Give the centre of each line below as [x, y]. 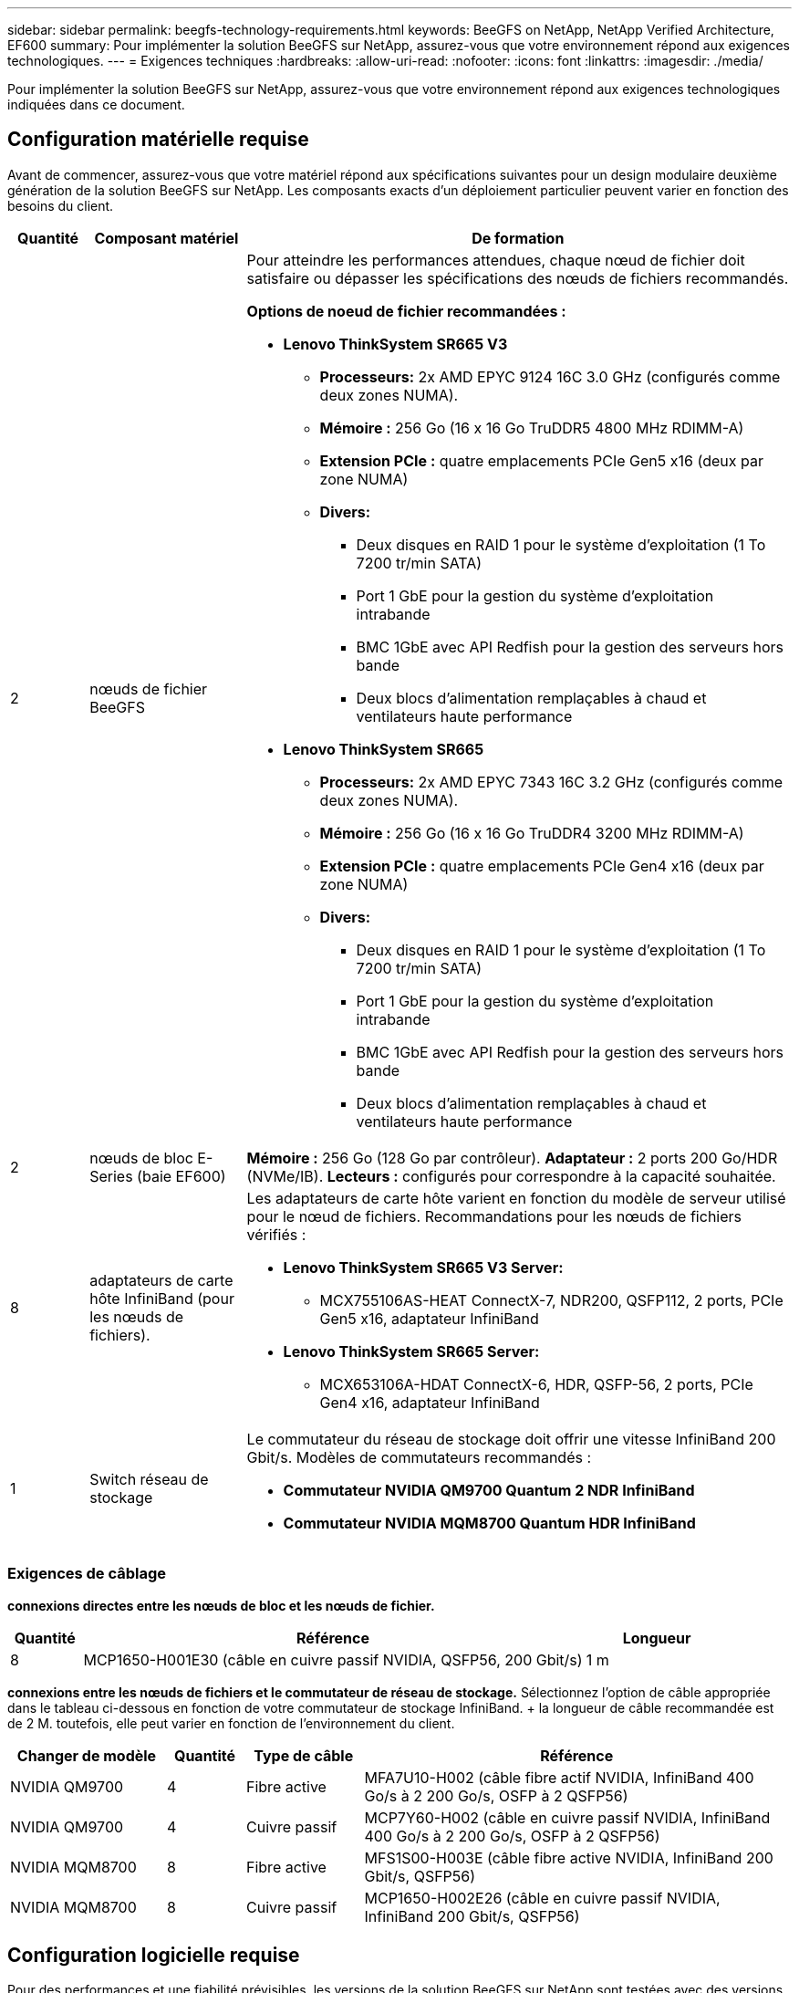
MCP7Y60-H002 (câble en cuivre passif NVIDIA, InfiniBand [567, 1817]
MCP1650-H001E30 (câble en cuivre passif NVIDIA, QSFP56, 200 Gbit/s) [333, 1659]
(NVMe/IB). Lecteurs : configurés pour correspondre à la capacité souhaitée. [511, 1176]
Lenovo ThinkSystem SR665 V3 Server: [423, 1267]
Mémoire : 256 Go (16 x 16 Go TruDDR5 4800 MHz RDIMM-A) [532, 428]
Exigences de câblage [87, 1574]
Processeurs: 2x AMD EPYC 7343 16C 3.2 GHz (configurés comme [551, 782]
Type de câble [304, 1755]
